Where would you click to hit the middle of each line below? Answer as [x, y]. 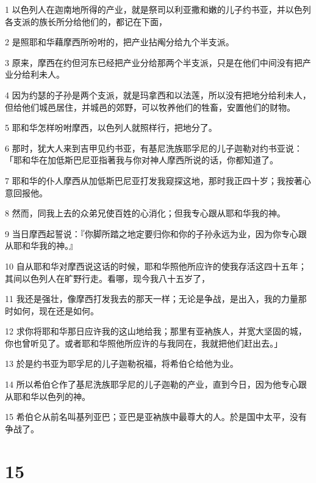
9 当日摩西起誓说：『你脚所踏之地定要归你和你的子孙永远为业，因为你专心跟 [156, 233]
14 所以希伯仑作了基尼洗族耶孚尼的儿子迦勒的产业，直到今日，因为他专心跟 [156, 384]
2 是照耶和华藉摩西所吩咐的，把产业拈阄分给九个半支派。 [120, 42]
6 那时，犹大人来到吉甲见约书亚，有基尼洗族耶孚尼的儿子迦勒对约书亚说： [154, 148]
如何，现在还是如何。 [56, 310]
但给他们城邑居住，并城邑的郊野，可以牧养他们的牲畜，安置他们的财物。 [150, 107]
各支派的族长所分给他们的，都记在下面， [86, 21]
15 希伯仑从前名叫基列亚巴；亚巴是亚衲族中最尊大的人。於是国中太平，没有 [156, 417]
